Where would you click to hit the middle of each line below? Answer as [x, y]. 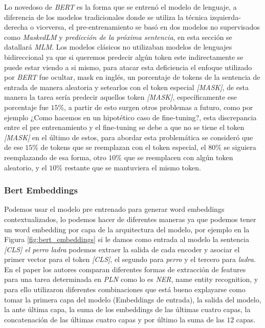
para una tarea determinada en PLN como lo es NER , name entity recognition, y [131, 279]
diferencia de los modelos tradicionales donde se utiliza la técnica [106, 17]
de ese [14, 147]
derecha [16, 27]
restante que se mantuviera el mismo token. [133, 167]
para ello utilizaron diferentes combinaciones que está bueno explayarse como [125, 289]
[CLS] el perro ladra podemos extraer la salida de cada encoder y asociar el [122, 249]
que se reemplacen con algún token [179, 157]
